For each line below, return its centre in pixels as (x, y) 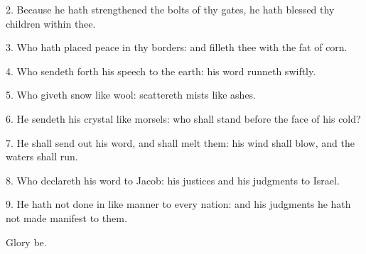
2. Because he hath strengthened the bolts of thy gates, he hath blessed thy (170, 9)
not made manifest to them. (66, 217)
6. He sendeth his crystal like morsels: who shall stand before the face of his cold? (183, 118)
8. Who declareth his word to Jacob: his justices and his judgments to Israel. (173, 180)
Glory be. (26, 242)
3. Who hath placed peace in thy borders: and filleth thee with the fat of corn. (177, 47)
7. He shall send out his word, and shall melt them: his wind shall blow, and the (180, 142)
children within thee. (51, 23)
